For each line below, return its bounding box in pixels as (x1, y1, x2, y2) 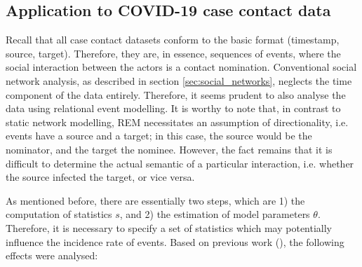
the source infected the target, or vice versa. (6, 170, 195, 184)
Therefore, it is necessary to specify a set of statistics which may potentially (6, 220, 333, 235)
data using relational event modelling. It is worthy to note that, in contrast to (6, 101, 341, 116)
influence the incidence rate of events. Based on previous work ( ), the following (6, 234, 344, 249)
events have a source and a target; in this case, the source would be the (6, 128, 312, 143)
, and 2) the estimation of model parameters (119, 207, 310, 221)
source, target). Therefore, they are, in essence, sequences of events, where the (6, 46, 341, 60)
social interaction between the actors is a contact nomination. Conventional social (6, 60, 357, 74)
